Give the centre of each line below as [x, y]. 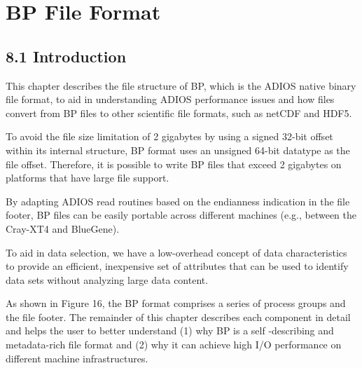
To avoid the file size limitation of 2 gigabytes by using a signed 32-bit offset [169, 136]
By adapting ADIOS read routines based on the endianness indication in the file [178, 201]
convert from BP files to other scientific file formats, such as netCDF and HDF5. [179, 113]
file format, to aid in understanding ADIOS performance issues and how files [170, 99]
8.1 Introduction [66, 56]
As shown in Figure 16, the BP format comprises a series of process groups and [176, 303]
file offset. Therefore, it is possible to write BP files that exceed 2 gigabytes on [174, 164]
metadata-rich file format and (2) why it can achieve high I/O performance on [174, 345]
